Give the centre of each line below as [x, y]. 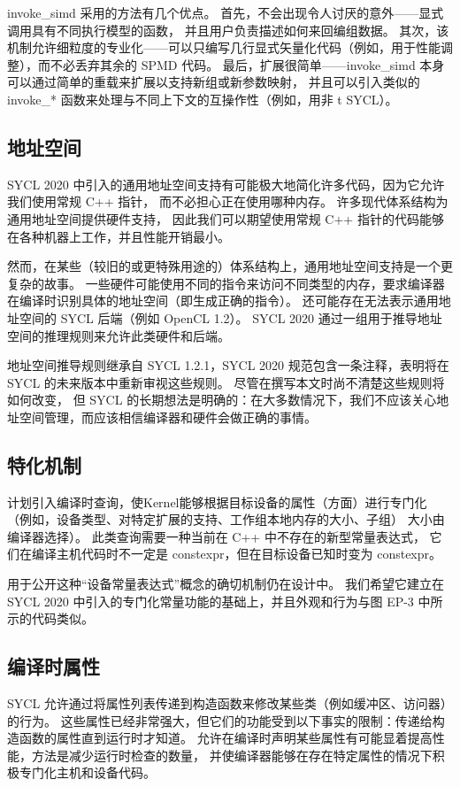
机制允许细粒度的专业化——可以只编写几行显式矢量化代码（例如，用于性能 [224, 47]
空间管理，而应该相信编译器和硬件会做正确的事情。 [168, 417]
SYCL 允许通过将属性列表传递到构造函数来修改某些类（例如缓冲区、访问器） [230, 703]
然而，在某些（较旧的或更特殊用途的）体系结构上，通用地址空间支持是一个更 [230, 266]
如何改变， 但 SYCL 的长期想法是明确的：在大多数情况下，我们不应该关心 [222, 400]
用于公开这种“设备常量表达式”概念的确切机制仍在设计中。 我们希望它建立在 [226, 584]
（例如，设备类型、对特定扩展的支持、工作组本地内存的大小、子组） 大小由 [226, 519]
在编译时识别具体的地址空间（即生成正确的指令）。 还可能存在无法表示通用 [223, 301]
